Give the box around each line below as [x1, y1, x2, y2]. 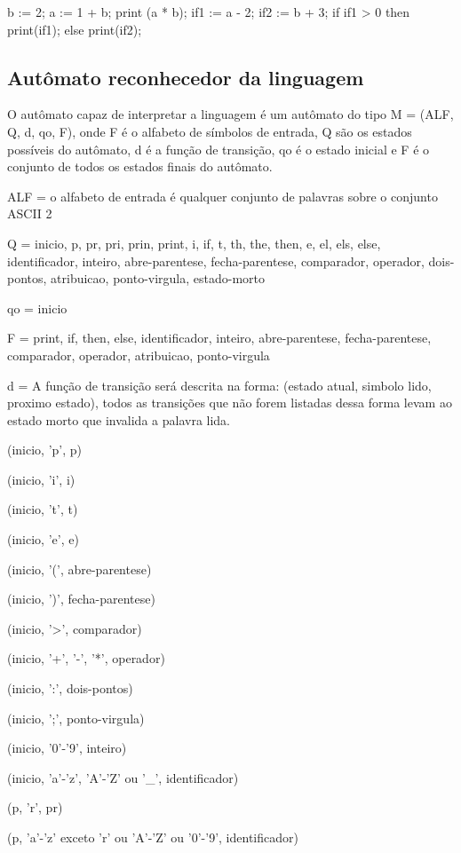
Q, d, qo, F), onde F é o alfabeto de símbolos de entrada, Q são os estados [7, 122, 412, 140]
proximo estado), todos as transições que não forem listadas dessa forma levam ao [7, 393, 452, 412]
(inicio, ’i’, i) [7, 470, 76, 488]
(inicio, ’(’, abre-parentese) [7, 559, 152, 578]
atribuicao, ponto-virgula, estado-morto [51, 269, 266, 288]
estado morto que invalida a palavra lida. [7, 410, 231, 429]
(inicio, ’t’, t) [7, 500, 78, 518]
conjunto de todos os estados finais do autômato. [7, 157, 273, 176]
